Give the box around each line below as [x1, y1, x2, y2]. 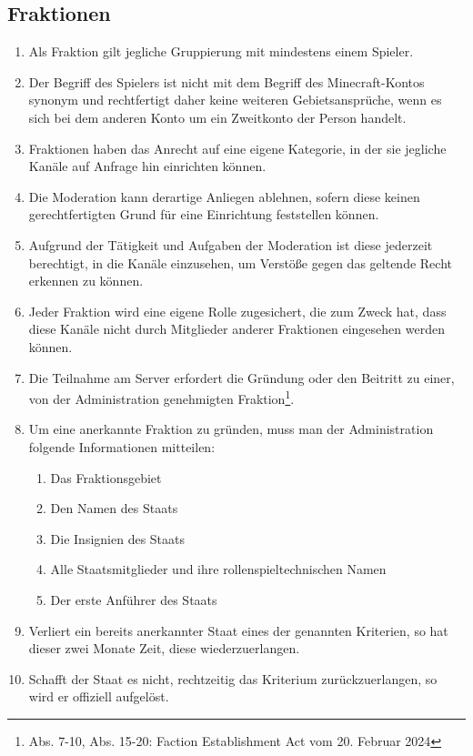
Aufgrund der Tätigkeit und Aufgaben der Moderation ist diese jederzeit [28, 235, 433, 254]
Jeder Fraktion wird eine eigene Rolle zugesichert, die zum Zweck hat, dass [28, 301, 447, 320]
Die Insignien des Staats [50, 529, 186, 548]
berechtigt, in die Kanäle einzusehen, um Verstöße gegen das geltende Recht [28, 253, 452, 272]
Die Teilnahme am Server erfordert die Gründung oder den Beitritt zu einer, [28, 368, 455, 387]
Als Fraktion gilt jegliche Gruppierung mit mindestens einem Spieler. [28, 42, 414, 61]
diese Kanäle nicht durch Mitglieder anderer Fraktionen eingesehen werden [28, 319, 445, 338]
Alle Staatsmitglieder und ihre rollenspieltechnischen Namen [50, 559, 387, 579]
